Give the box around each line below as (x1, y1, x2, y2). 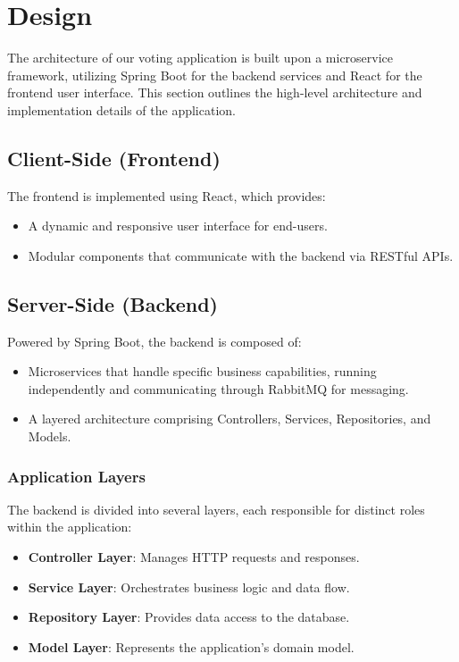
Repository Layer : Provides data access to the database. (28, 608, 350, 626)
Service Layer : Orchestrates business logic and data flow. (28, 577, 350, 596)
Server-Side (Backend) (7, 289, 218, 317)
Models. (28, 427, 71, 446)
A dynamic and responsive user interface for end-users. (28, 216, 328, 235)
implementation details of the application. (7, 100, 236, 119)
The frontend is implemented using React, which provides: (7, 186, 326, 205)
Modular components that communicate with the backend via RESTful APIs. (28, 246, 454, 264)
